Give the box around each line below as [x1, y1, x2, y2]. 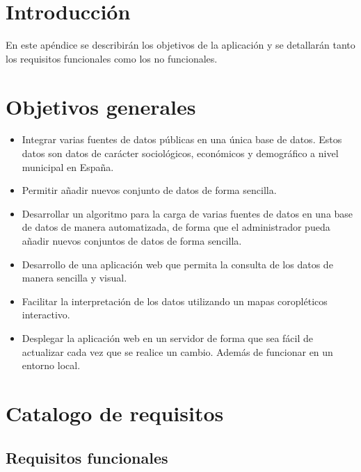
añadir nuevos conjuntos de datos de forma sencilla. [22, 234, 242, 247]
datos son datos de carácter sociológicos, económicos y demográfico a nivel [22, 146, 339, 161]
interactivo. [22, 307, 70, 322]
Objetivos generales [6, 92, 196, 120]
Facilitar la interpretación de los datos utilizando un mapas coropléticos [22, 293, 328, 308]
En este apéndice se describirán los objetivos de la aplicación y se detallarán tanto [6, 38, 355, 52]
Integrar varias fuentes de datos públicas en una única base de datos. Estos [22, 132, 342, 147]
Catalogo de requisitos [6, 398, 224, 427]
